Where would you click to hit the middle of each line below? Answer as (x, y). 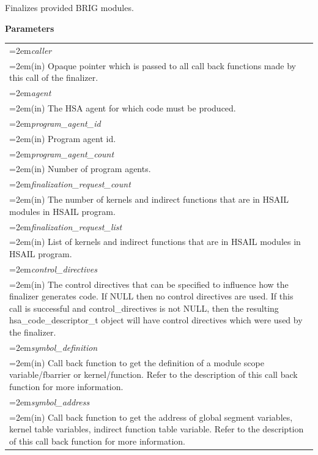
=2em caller (31, 50)
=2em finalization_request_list (66, 226)
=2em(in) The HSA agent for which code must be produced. (123, 108)
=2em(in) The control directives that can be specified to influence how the (149, 284)
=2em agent (30, 93)
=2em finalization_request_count (70, 184)
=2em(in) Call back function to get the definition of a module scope (137, 362)
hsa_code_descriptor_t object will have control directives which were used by (156, 320)
